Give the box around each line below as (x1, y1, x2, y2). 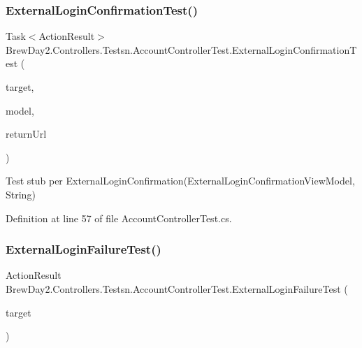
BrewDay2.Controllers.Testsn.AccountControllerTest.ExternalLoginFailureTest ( (6, 281, 348, 296)
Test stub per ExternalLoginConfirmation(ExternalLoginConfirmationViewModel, (6, 173, 355, 188)
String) (6, 187, 36, 201)
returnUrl (6, 126, 47, 141)
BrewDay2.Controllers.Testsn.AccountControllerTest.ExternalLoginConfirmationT (6, 42, 357, 57)
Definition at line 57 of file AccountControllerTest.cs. (6, 210, 232, 225)
